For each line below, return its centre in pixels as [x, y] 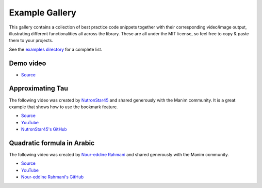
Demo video [27, 63]
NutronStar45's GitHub [44, 129]
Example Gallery [43, 13]
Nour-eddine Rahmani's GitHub [52, 177]
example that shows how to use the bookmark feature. [64, 107]
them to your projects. [31, 41]
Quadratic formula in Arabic [52, 143]
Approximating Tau [39, 89]
